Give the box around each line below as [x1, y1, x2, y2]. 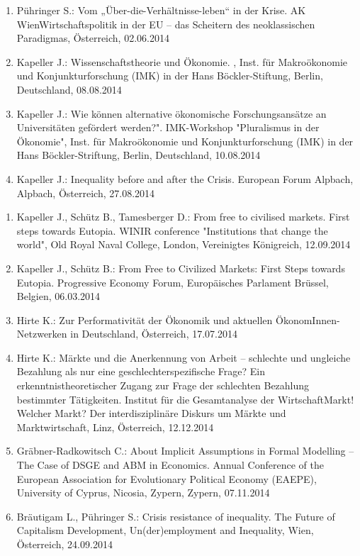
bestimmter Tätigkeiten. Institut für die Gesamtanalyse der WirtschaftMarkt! [16, 391, 354, 406]
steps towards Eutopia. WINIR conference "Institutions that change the [16, 223, 328, 238]
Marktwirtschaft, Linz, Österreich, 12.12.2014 [16, 419, 214, 434]
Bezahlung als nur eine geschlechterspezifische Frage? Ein [16, 364, 265, 379]
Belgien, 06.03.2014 [16, 289, 101, 304]
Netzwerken [16, 326, 67, 341]
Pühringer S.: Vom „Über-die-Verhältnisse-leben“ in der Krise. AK [16, 3, 306, 17]
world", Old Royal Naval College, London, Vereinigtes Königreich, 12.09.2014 [16, 237, 351, 252]
